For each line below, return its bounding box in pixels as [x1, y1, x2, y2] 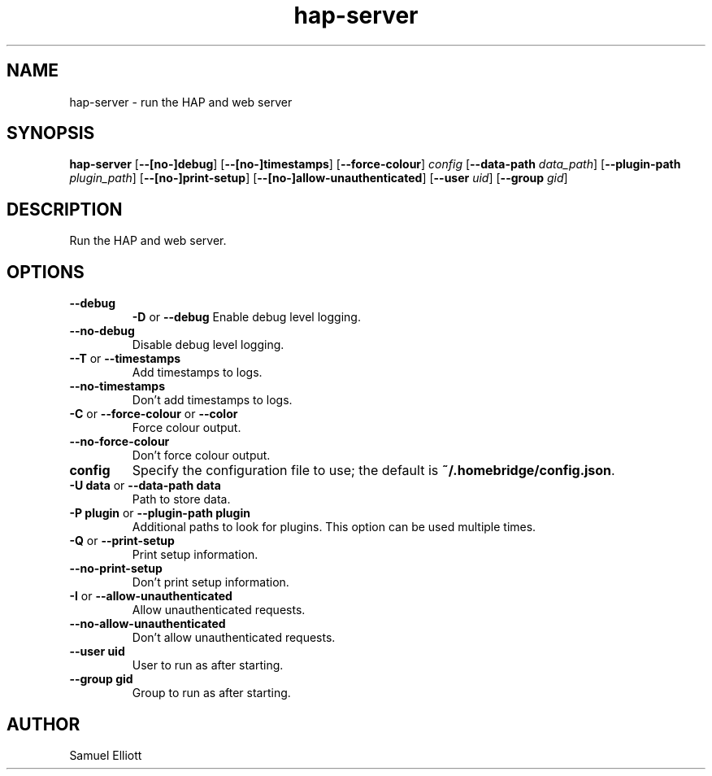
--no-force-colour [69, 434, 170, 449]
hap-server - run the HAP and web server [69, 94, 293, 109]
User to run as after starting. [132, 658, 284, 673]
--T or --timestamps [69, 351, 181, 366]
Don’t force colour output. [132, 448, 271, 463]
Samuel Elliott [69, 748, 142, 762]
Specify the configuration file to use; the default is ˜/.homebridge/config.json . [132, 462, 615, 479]
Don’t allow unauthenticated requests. [132, 630, 336, 645]
